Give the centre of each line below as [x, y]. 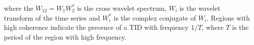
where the [19, 8]
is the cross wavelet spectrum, [122, 8]
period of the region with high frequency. [65, 36]
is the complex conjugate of [155, 17]
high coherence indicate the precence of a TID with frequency [96, 27]
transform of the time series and [52, 17]
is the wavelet [200, 8]
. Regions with [228, 17]
